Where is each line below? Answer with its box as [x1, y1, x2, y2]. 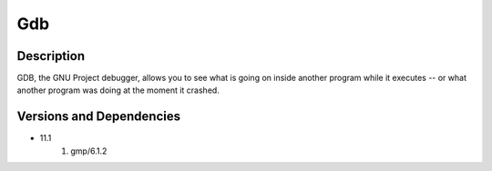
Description [16, 48, 86, 64]
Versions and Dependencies [16, 109, 181, 125]
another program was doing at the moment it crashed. [16, 85, 220, 96]
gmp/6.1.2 [70, 146, 108, 156]
